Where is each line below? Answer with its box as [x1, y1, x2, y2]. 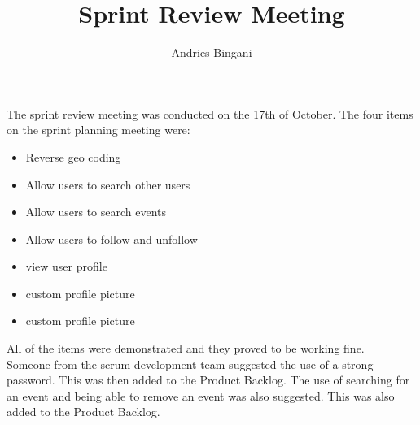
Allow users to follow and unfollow [25, 230, 198, 247]
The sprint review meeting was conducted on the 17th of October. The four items [7, 105, 413, 122]
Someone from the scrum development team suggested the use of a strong [7, 355, 374, 372]
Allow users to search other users [25, 176, 190, 193]
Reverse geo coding [25, 148, 121, 165]
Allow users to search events [25, 203, 167, 220]
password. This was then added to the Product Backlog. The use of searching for [7, 371, 410, 388]
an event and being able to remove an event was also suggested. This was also [7, 387, 395, 404]
